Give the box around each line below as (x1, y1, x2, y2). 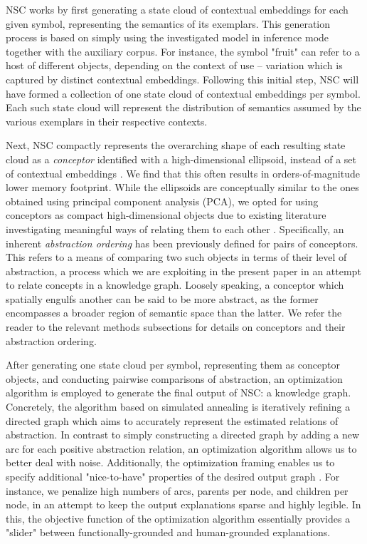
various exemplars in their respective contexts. (6, 113, 208, 128)
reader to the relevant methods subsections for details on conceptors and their (6, 319, 346, 334)
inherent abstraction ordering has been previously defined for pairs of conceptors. (6, 235, 358, 250)
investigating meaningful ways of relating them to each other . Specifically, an (6, 221, 344, 236)
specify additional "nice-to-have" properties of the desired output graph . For (6, 469, 340, 483)
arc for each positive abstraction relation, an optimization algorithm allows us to (6, 441, 357, 456)
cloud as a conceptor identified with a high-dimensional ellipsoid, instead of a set (6, 151, 356, 166)
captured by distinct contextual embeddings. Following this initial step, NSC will (6, 71, 359, 86)
